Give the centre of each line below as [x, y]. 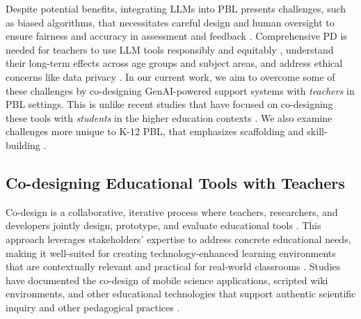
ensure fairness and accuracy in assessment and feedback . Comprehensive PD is [176, 36]
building [23, 145]
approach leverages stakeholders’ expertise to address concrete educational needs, [178, 239]
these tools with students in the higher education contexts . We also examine [169, 117]
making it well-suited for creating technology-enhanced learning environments [171, 252]
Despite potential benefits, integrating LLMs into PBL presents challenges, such [176, 8]
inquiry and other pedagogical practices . [93, 307]
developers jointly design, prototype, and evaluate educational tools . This [163, 225]
